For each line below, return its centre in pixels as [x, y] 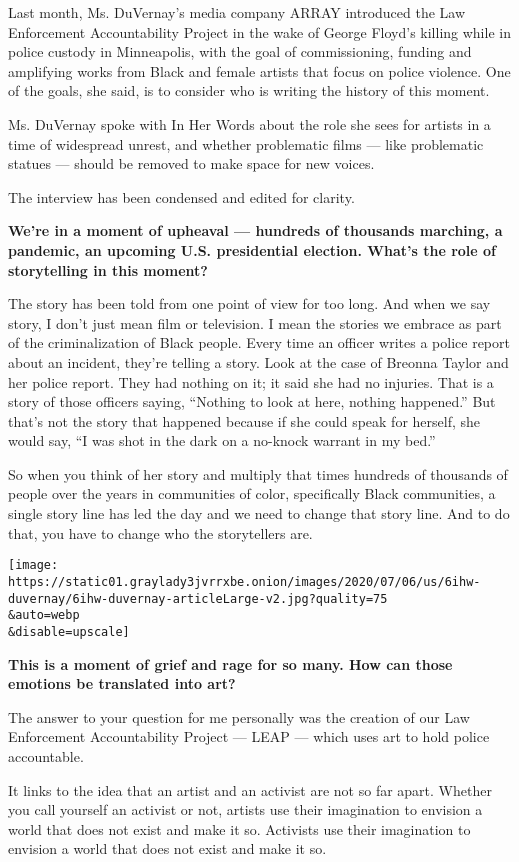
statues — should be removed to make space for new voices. [191, 163]
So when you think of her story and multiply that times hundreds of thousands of [258, 473]
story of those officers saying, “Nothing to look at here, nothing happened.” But [252, 401]
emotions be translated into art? [122, 683]
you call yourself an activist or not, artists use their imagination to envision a [245, 809]
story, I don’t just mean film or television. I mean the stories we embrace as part [255, 322]
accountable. [46, 755]
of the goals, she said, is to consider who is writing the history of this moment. [249, 90]
